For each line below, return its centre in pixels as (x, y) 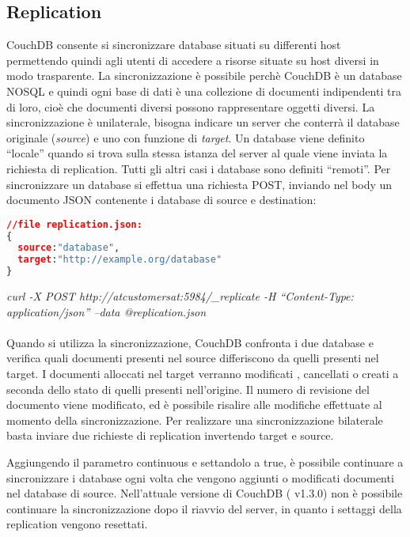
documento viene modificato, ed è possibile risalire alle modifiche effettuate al (194, 405)
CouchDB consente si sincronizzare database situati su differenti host (174, 45)
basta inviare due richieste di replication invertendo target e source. (170, 435)
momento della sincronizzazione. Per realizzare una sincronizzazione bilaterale (195, 420)
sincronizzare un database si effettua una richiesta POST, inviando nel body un (199, 184)
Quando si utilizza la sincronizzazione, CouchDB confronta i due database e (190, 342)
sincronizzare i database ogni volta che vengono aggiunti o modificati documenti (200, 477)
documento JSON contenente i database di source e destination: (161, 200)
